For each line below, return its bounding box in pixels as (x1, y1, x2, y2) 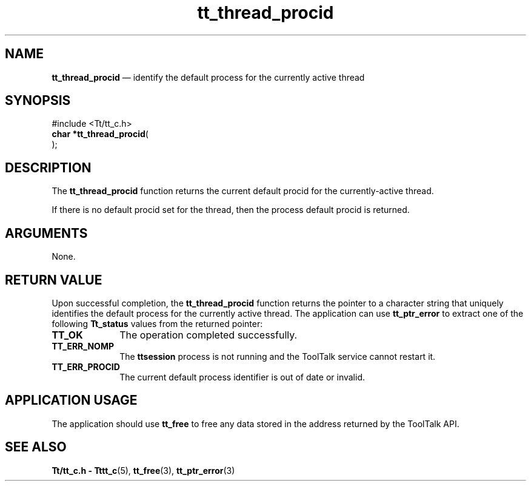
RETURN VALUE (5, 272, 102, 288)
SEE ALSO (5, 439, 67, 455)
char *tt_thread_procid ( (52, 129, 149, 140)
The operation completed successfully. (119, 328, 298, 341)
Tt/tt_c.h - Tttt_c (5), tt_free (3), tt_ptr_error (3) (52, 465, 235, 476)
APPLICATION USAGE (5, 393, 138, 408)
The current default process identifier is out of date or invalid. (119, 371, 366, 382)
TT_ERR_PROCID (52, 361, 120, 372)
